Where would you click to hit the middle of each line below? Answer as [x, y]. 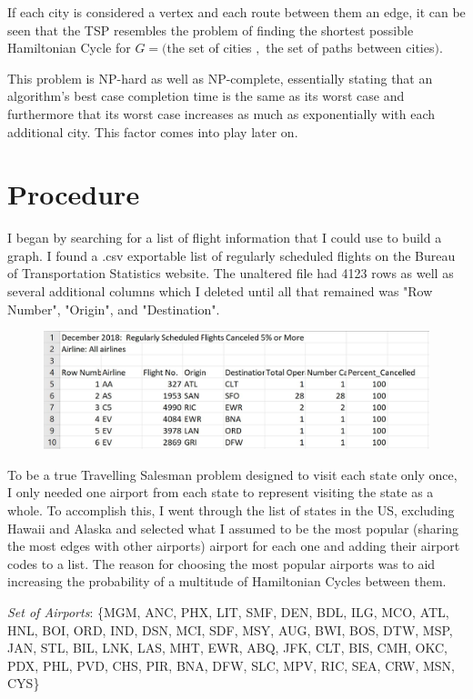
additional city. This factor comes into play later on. [153, 131]
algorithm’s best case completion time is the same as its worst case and [206, 96]
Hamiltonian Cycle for [69, 48]
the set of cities [209, 48]
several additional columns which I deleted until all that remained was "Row [220, 291]
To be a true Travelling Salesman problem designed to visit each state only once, [232, 474]
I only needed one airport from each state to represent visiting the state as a [221, 492]
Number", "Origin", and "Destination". [114, 309]
